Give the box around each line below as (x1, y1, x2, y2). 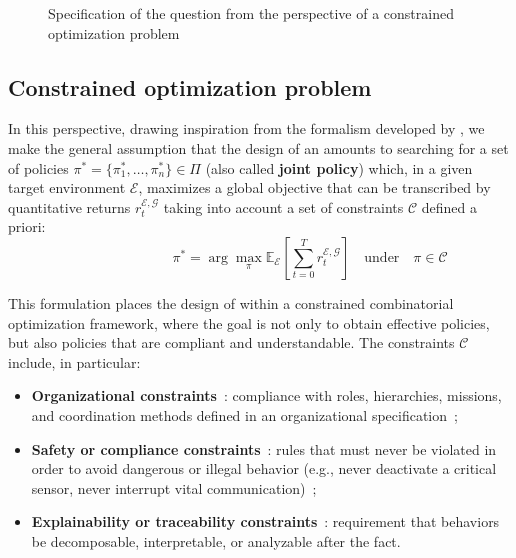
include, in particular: (8, 351, 141, 372)
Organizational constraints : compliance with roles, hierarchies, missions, (31, 385, 502, 406)
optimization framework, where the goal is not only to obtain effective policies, (8, 312, 490, 333)
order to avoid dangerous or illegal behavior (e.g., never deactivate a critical (31, 458, 497, 479)
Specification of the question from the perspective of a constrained (48, 3, 454, 23)
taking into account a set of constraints (163, 196, 404, 217)
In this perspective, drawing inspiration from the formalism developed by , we (8, 118, 485, 139)
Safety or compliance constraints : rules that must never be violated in (31, 438, 497, 459)
